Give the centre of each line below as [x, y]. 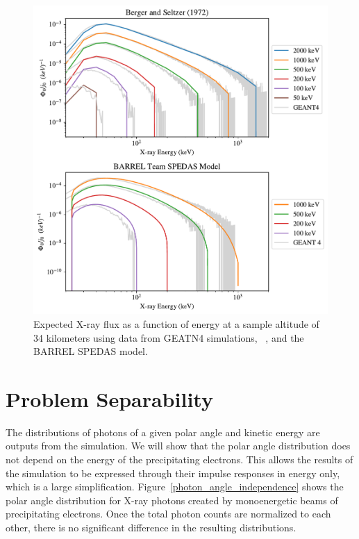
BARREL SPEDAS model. [91, 351]
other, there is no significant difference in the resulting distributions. [151, 528]
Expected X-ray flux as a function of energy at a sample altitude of [176, 323]
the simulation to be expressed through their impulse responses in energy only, [173, 473]
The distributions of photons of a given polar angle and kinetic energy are [163, 432]
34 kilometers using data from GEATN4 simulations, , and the [169, 337]
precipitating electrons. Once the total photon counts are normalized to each [168, 514]
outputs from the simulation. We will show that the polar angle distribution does [178, 446]
